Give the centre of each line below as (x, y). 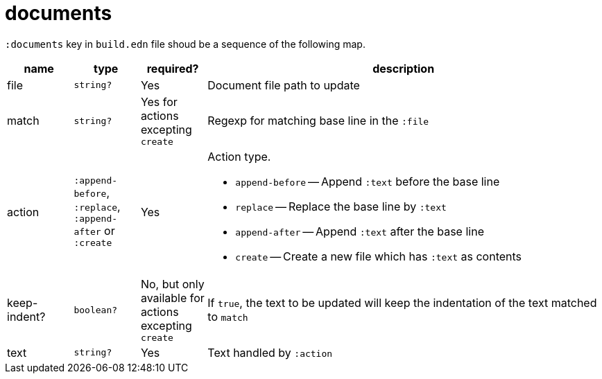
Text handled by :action (270, 352)
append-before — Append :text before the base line (368, 181)
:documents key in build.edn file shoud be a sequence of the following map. (185, 44)
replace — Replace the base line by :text (341, 206)
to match (228, 317)
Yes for (159, 102)
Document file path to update (284, 85)
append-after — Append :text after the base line (360, 231)
